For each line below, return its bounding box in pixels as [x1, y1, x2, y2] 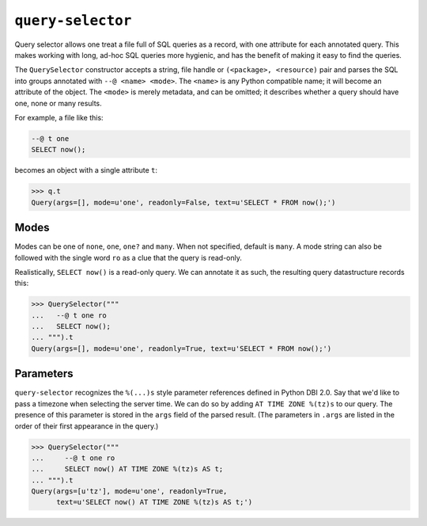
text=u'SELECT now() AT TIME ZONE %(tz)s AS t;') [56, 497, 253, 507]
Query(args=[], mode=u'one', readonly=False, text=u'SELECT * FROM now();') [31, 198, 336, 207]
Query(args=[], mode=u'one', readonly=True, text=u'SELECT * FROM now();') [31, 344, 332, 353]
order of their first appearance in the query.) [14, 421, 159, 431]
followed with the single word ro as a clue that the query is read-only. [14, 253, 243, 262]
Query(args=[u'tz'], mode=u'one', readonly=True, [31, 487, 228, 496]
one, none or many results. [14, 98, 102, 108]
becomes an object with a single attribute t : [14, 166, 158, 175]
